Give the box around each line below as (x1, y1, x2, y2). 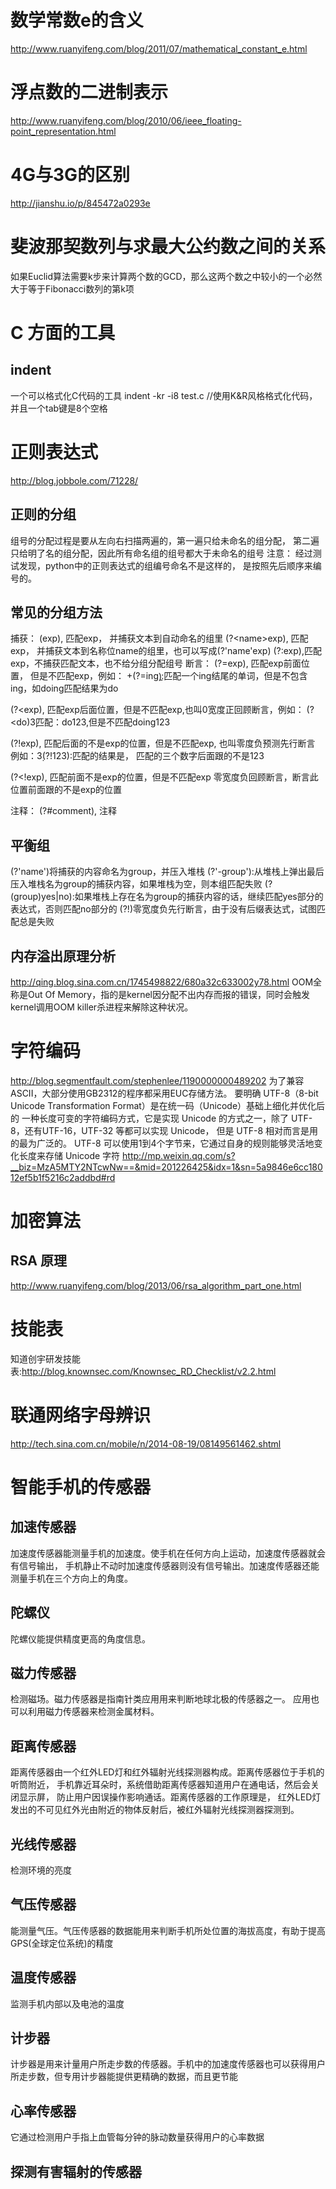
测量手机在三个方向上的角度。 (10, 1572, 133, 1584)
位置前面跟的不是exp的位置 (10, 784, 123, 796)
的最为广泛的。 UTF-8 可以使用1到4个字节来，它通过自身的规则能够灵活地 (10, 1137, 315, 1149)
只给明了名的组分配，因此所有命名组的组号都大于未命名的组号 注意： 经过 (10, 547, 313, 559)
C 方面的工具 (10, 321, 116, 344)
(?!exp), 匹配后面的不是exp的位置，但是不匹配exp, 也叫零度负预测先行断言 (10, 737, 316, 750)
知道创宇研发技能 (10, 1352, 81, 1365)
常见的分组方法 (10, 604, 103, 621)
